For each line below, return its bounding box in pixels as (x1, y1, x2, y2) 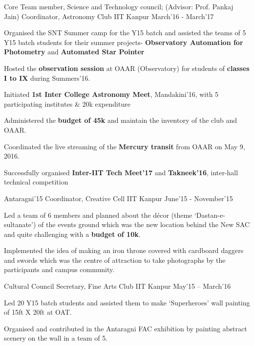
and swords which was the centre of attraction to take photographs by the (4, 254, 226, 265)
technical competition (4, 177, 68, 187)
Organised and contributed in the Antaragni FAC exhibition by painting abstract (4, 323, 247, 333)
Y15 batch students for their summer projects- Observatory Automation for (4, 37, 243, 47)
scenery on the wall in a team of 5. (4, 333, 108, 343)
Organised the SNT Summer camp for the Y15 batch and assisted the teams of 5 (4, 27, 246, 38)
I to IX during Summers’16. (4, 72, 90, 83)
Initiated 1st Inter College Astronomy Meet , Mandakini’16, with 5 (4, 89, 219, 99)
